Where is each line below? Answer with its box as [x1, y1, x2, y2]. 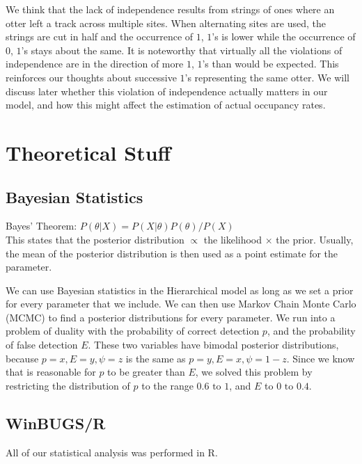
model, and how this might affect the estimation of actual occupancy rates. [6, 97, 326, 112]
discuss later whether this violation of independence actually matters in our [6, 83, 328, 98]
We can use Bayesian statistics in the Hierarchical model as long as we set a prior [6, 282, 354, 297]
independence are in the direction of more [6, 56, 184, 71]
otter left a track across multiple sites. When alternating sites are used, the [6, 15, 326, 30]
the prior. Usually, [276, 232, 354, 246]
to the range [141, 378, 194, 392]
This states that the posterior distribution [6, 232, 184, 246]
